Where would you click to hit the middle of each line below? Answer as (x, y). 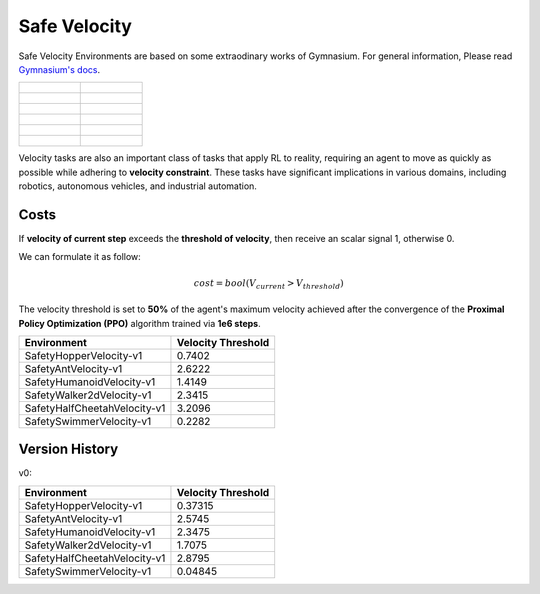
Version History (68, 449)
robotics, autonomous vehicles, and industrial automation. (137, 186)
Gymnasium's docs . (59, 69)
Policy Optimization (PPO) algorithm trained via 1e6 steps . (139, 323)
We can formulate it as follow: (80, 257)
